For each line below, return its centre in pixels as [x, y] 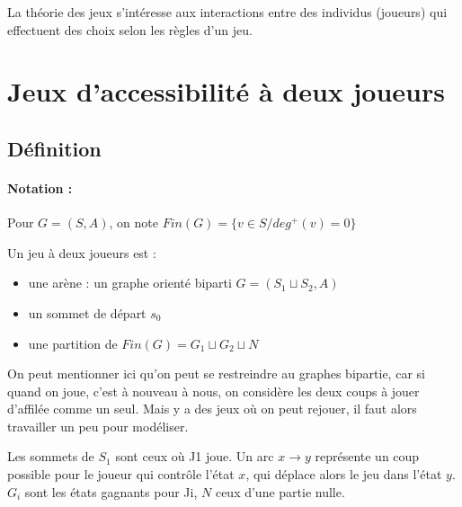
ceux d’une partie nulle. [280, 491]
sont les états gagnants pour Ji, [111, 491]
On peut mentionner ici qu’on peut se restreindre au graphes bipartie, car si [216, 374]
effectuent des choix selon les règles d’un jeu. [130, 29]
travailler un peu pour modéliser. [98, 426]
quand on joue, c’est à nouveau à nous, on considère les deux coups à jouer [213, 391]
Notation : [40, 187]
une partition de [73, 343]
